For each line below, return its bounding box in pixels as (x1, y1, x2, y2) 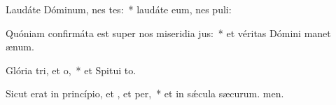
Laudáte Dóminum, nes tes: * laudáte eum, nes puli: (6, 2, 232, 16)
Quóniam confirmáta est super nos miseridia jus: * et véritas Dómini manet (6, 25, 331, 40)
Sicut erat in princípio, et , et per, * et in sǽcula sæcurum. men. (6, 86, 284, 101)
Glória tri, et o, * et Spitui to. (6, 62, 136, 77)
